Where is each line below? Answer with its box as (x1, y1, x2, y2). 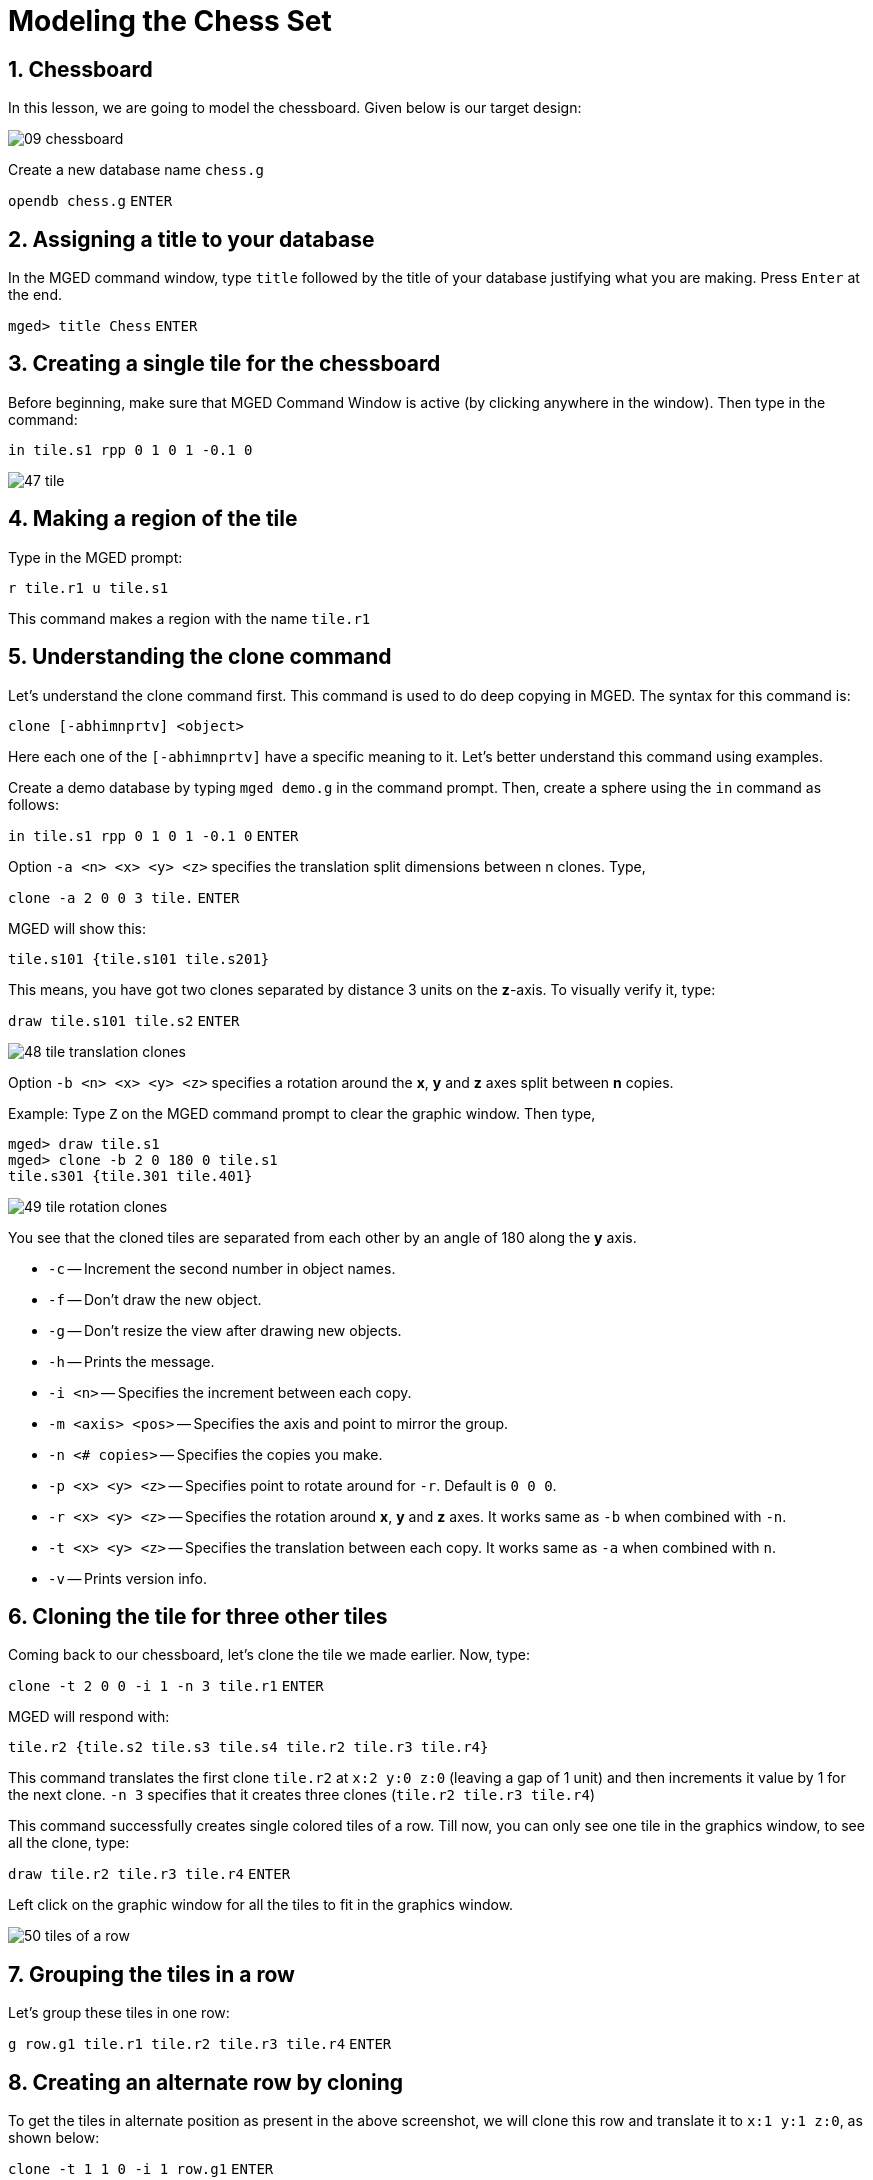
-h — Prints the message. (48, 1352, 215, 1370)
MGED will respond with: (8, 1708, 170, 1726)
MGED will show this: (8, 919, 146, 937)
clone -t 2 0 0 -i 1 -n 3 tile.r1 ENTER (8, 1678, 324, 1695)
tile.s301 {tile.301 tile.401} (8, 1167, 253, 1184)
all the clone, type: (8, 1834, 130, 1852)
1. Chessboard (8, 56, 153, 82)
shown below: (8, 2129, 100, 2147)
